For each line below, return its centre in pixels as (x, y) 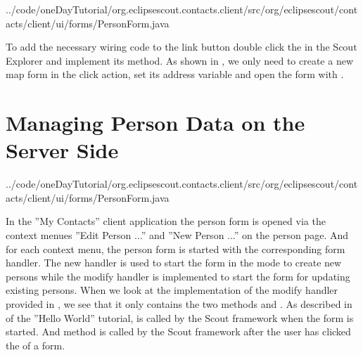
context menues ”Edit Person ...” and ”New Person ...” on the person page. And (177, 235)
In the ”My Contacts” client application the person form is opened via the (166, 221)
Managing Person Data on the (155, 123)
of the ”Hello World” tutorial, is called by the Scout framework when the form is (180, 317)
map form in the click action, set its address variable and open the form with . (175, 74)
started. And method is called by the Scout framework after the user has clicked (178, 331)
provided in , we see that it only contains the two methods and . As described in (179, 304)
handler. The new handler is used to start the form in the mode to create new (174, 263)
